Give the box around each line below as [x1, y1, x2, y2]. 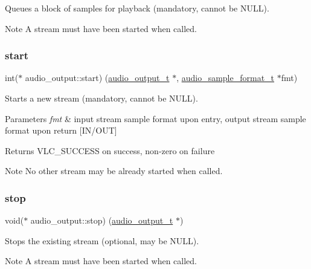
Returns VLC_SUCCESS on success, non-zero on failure [5, 144, 215, 157]
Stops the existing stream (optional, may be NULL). [5, 234, 199, 247]
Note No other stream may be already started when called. [5, 164, 223, 177]
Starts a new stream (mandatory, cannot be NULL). [5, 92, 198, 104]
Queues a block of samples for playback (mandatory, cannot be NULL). [5, 2, 269, 14]
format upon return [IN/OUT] [5, 124, 117, 137]
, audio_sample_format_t [176, 71, 275, 84]
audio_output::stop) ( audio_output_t [30, 214, 173, 227]
